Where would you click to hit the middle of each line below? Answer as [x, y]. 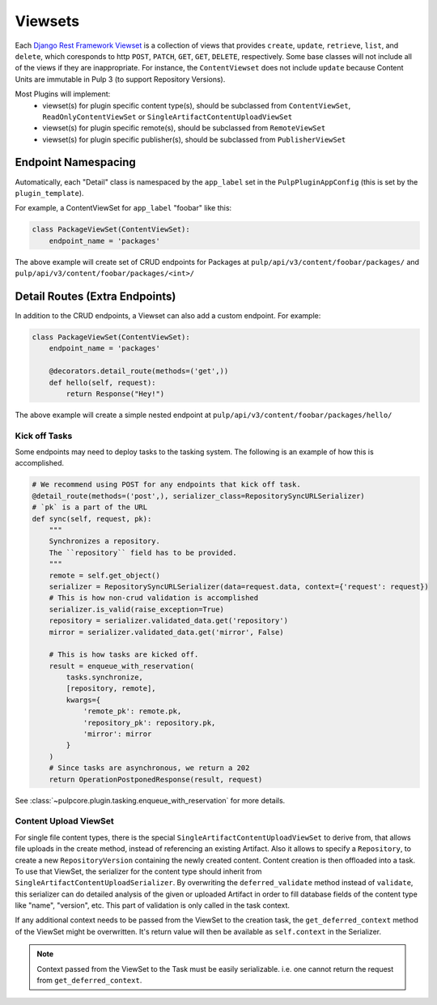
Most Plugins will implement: [63, 94]
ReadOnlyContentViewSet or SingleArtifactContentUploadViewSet [168, 117]
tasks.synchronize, [104, 677]
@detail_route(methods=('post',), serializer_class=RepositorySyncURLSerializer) [199, 496]
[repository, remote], [111, 689]
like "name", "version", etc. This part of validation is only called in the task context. [153, 905]
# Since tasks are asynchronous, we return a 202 [149, 768]
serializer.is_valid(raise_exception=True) [136, 609]
